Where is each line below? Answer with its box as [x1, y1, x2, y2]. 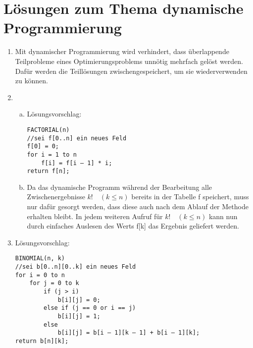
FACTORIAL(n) [27, 126, 70, 133]
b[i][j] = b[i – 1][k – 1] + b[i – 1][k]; [57, 329, 200, 337]
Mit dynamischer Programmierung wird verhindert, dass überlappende [15, 46, 229, 57]
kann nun [208, 211, 238, 221]
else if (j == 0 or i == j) [44, 304, 136, 312]
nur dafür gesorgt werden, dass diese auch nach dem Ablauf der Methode [27, 201, 249, 211]
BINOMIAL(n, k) [15, 255, 65, 262]
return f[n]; [27, 168, 70, 175]
